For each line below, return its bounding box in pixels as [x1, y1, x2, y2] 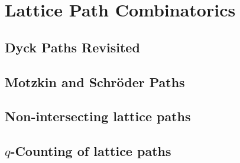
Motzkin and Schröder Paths [5, 72, 185, 91]
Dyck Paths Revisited [5, 38, 140, 56]
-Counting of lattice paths [10, 142, 171, 160]
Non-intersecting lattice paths [5, 107, 191, 125]
